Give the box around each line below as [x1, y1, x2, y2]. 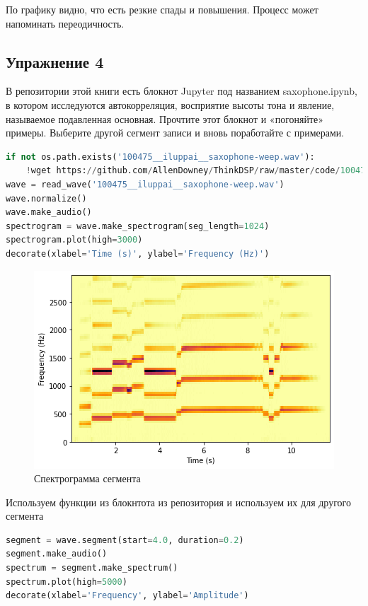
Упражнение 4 [6, 50, 104, 72]
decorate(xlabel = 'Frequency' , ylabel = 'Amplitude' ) [6, 590, 249, 601]
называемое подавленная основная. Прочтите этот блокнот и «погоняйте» [6, 111, 324, 126]
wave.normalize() [6, 193, 87, 204]
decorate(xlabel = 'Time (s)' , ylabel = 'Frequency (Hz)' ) [6, 248, 270, 259]
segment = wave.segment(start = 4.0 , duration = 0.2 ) [6, 535, 244, 545]
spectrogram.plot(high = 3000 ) [6, 235, 143, 245]
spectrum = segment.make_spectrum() [6, 563, 178, 573]
